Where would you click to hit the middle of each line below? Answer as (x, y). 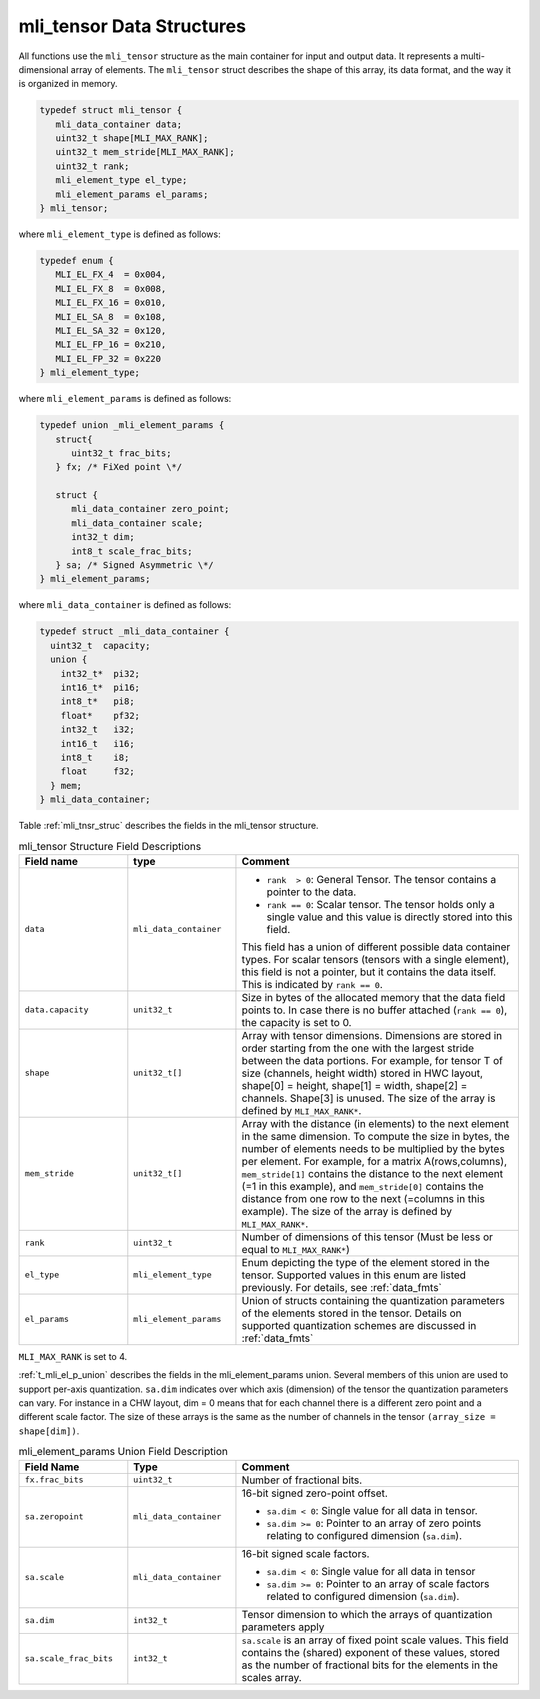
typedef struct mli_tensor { (111, 110)
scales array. (271, 1677)
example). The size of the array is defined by (347, 1211)
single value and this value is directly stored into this (389, 917)
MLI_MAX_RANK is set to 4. (73, 1356)
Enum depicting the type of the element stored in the (365, 1262)
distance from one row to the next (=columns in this (363, 1198)
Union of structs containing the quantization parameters (373, 1300)
